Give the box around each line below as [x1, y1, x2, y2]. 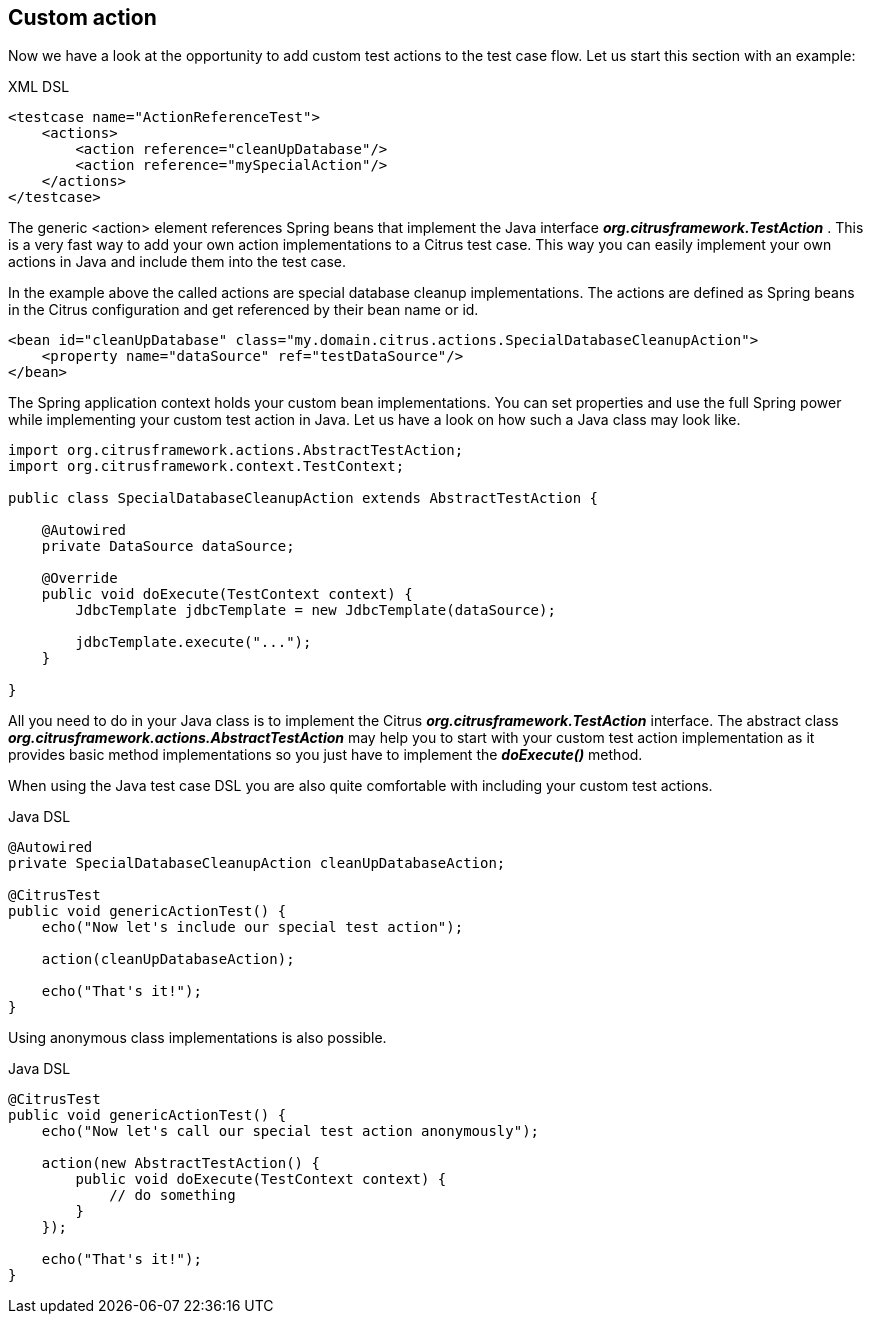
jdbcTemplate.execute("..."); [75, 634, 312, 651]
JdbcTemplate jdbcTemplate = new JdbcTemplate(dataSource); [75, 602, 556, 619]
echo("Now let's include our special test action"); [41, 919, 464, 936]
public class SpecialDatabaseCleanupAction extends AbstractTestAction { [8, 490, 599, 507]
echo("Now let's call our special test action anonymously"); [41, 1123, 540, 1140]
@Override [41, 570, 118, 587]
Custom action [8, 5, 157, 30]
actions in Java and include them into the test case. [8, 253, 347, 271]
